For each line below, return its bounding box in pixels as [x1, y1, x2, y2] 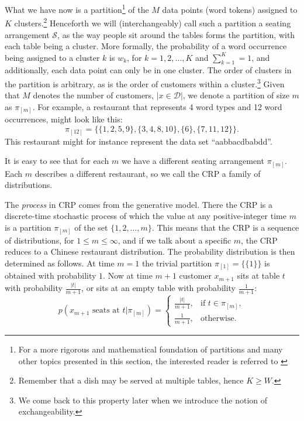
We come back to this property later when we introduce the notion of [18, 393, 268, 406]
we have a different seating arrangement [121, 155, 264, 167]
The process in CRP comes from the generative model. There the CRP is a [5, 198, 272, 210]
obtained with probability [5, 269, 96, 282]
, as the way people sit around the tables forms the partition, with [57, 28, 295, 40]
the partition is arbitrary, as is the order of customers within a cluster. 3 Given [5, 76, 285, 90]
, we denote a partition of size [182, 89, 289, 101]
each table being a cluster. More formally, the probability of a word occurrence [5, 40, 287, 52]
